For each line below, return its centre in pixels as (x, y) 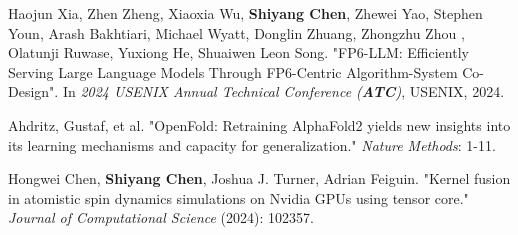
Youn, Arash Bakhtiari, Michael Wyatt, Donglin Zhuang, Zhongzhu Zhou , (236, 32)
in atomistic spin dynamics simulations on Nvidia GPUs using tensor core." (238, 197)
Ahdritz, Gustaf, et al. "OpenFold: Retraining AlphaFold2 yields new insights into (259, 124)
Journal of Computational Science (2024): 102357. (161, 217)
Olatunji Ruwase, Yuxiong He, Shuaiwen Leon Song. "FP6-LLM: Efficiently (238, 52)
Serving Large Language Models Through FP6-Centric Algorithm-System (233, 71)
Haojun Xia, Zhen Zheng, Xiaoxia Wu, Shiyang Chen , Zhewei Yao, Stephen (245, 13)
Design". (33, 91)
